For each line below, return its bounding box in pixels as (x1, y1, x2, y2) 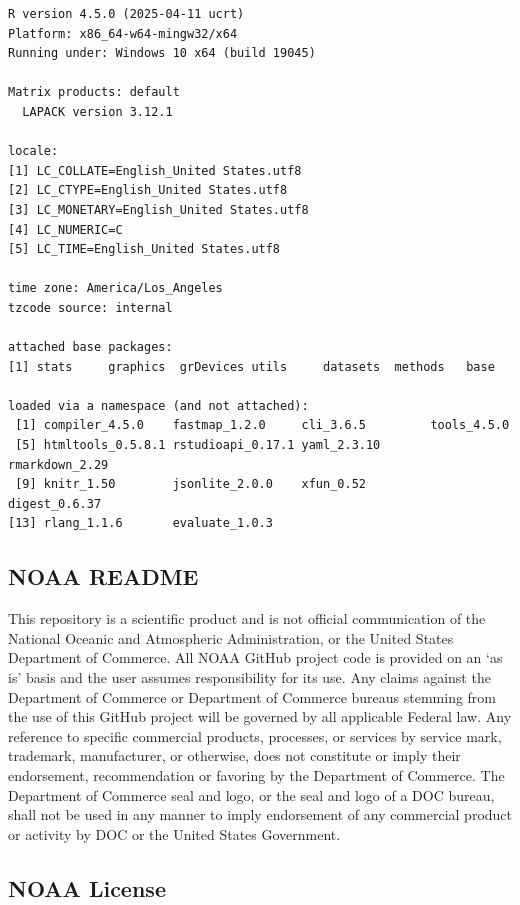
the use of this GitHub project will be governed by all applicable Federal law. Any (8, 706, 512, 727)
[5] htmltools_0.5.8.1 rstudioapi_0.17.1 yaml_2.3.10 (15, 438, 381, 453)
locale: (8, 144, 59, 159)
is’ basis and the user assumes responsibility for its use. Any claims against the (8, 667, 491, 688)
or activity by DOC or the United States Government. (8, 823, 341, 844)
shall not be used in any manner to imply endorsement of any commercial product (8, 804, 512, 825)
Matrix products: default (8, 85, 180, 100)
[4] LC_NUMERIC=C (8, 222, 123, 237)
